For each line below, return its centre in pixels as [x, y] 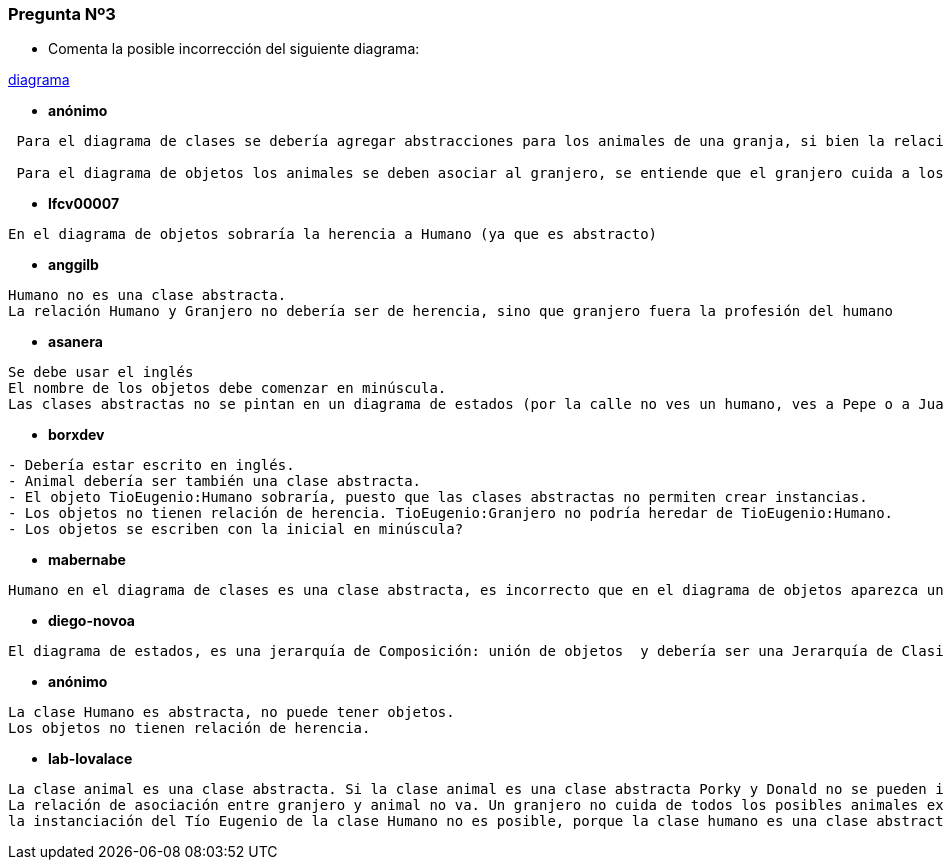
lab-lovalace [90, 759]
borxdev [76, 435]
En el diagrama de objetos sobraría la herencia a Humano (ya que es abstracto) [333, 234]
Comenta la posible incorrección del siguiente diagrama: [234, 49]
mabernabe [87, 560]
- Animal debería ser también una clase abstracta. [215, 481]
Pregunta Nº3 [62, 14]
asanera [75, 342]
